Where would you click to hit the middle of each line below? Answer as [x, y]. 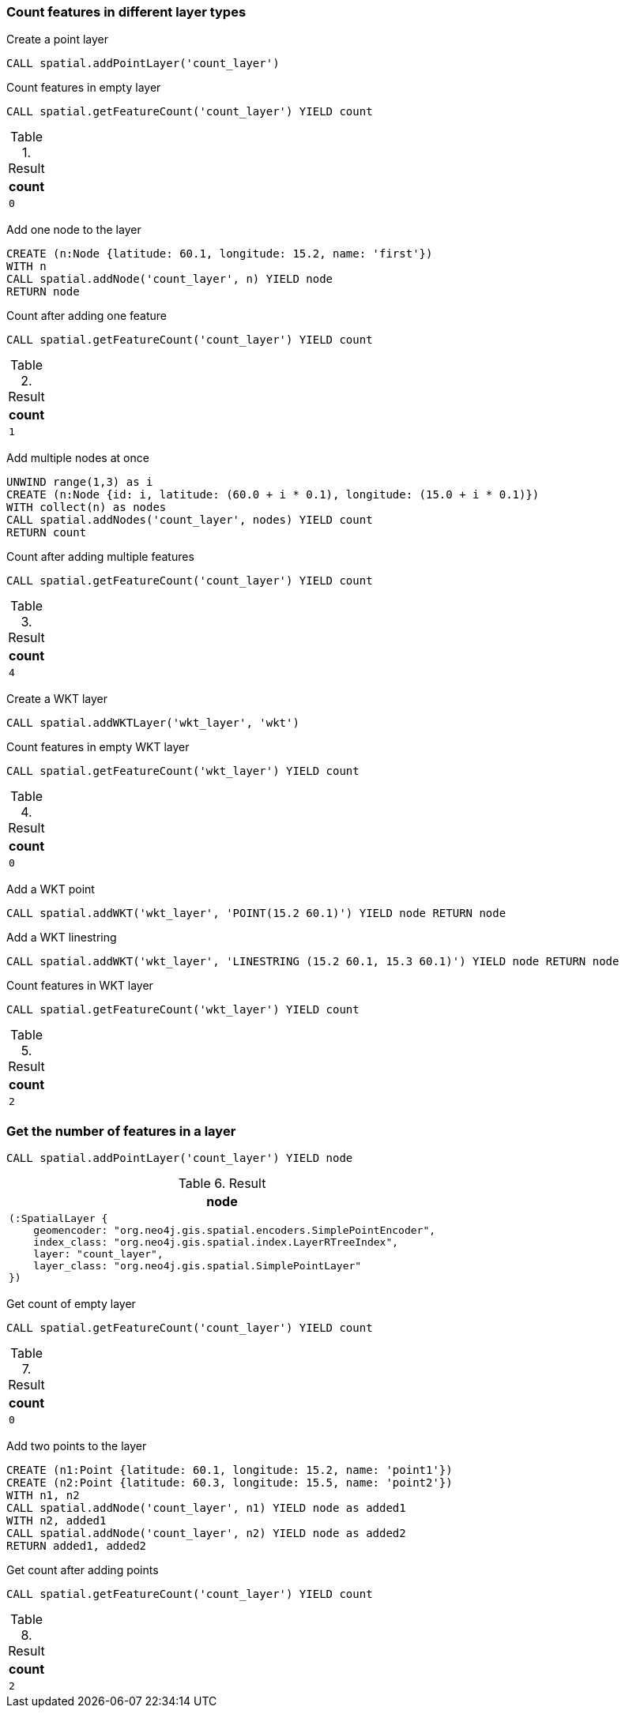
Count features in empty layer [84, 88]
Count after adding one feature [87, 316]
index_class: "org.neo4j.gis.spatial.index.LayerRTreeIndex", [216, 1242]
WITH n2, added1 [56, 1521]
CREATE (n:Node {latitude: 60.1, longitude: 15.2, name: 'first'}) [220, 254]
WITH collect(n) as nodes [87, 507]
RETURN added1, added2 [77, 1546]
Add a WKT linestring [62, 938]
